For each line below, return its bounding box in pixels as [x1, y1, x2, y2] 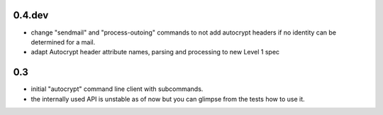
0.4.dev [13, 9, 49, 21]
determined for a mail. [30, 37, 96, 46]
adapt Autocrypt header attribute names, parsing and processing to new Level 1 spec [30, 48, 280, 56]
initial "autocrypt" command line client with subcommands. [30, 85, 204, 93]
